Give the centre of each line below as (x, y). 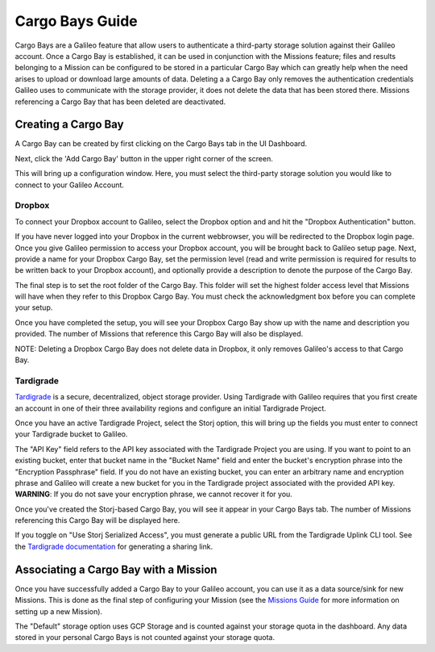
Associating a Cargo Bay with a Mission (116, 569)
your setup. (34, 307)
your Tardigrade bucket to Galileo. (71, 434)
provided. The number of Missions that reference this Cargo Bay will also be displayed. (159, 334)
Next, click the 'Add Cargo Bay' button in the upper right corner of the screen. (144, 158)
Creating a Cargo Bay (69, 125)
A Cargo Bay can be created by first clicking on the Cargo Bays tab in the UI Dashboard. (161, 144)
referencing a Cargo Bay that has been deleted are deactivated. (120, 102)
